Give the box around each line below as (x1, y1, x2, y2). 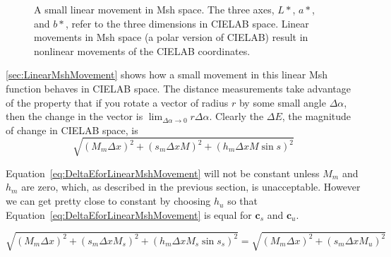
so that (227, 193, 258, 208)
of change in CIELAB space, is (6, 122, 138, 137)
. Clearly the (209, 109, 264, 124)
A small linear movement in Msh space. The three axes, (34, 2, 275, 16)
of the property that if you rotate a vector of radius (6, 95, 229, 109)
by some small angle (239, 95, 326, 109)
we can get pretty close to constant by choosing (6, 193, 211, 208)
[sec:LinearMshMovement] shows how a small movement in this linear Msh (6, 67, 328, 82)
